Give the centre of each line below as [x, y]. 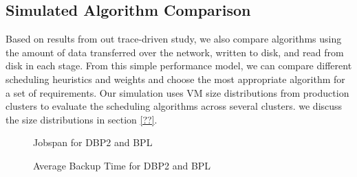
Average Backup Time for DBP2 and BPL [122, 165]
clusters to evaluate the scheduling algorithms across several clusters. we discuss [174, 106]
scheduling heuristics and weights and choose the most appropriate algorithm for [175, 79]
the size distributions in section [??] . [82, 119]
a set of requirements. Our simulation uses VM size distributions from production [177, 92]
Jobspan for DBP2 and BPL [93, 142]
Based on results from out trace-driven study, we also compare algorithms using [174, 39]
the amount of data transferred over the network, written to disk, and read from [175, 52]
